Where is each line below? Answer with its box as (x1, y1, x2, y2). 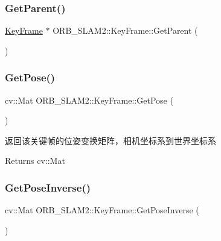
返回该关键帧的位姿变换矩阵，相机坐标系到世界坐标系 (5, 134, 216, 146)
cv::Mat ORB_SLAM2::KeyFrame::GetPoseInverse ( (5, 204, 199, 216)
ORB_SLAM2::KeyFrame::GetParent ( (53, 24, 198, 37)
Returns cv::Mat (5, 154, 65, 167)
